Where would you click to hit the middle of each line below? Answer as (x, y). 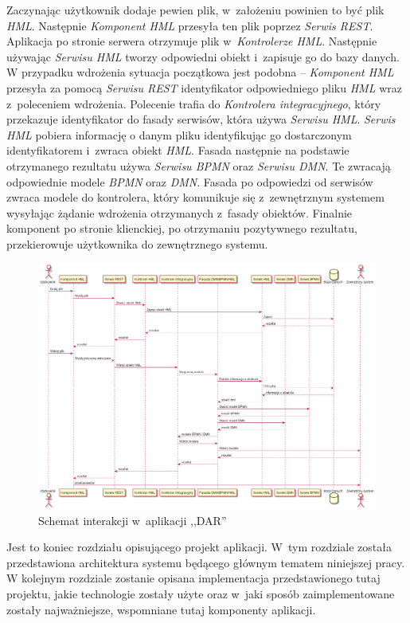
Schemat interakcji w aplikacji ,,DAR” (133, 520)
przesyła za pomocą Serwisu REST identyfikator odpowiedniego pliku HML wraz (204, 87)
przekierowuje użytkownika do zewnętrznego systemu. (137, 243)
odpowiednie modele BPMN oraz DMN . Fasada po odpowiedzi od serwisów (190, 181)
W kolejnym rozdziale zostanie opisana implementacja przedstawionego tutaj (193, 578)
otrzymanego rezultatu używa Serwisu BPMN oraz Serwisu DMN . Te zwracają (199, 165)
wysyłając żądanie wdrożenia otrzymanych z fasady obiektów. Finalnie (180, 212)
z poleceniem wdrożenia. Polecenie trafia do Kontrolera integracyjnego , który (194, 103)
